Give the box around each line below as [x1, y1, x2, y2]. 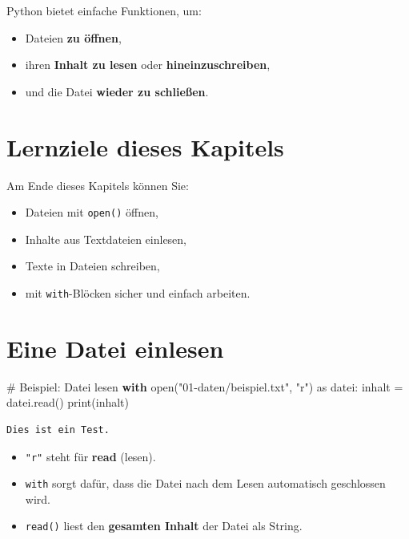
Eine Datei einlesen [6, 331, 224, 364]
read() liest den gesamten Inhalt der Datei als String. [25, 517, 303, 534]
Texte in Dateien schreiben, [25, 257, 160, 274]
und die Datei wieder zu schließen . [25, 83, 209, 99]
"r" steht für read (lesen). [25, 448, 156, 464]
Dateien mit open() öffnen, [25, 204, 158, 221]
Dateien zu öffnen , [25, 29, 122, 46]
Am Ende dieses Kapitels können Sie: [6, 176, 189, 193]
